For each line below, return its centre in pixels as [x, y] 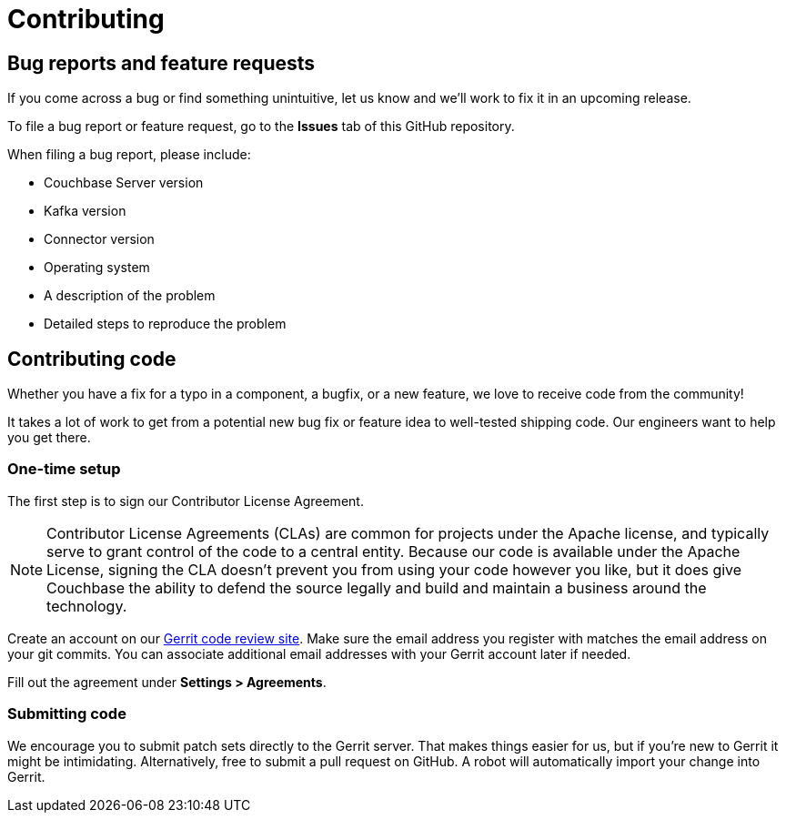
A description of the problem [130, 296]
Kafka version [85, 211]
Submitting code [67, 714]
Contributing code [92, 359]
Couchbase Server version [124, 183]
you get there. [49, 438]
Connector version [99, 239]
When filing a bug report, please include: [129, 155]
